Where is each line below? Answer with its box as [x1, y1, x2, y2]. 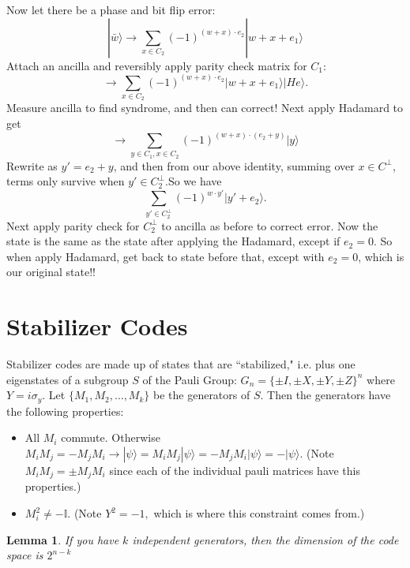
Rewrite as [6, 157, 58, 174]
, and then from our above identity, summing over [113, 157, 355, 174]
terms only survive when [6, 173, 125, 189]
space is [6, 547, 43, 563]
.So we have [164, 173, 222, 189]
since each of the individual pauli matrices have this [109, 462, 360, 479]
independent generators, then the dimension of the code [132, 531, 399, 547]
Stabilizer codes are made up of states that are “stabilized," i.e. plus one [6, 356, 355, 372]
